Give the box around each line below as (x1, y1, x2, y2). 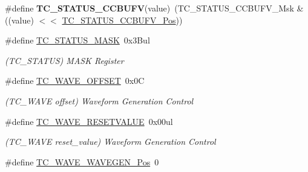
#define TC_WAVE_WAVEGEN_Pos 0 (5, 155, 159, 168)
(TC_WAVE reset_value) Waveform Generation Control (5, 135, 216, 148)
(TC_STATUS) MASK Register (5, 54, 124, 66)
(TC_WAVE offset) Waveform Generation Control (5, 94, 194, 107)
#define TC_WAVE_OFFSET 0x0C (5, 74, 145, 87)
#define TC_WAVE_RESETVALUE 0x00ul (5, 115, 173, 127)
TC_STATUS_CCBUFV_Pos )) (62, 13, 183, 26)
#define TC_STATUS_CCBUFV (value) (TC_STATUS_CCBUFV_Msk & (5, 2, 304, 14)
